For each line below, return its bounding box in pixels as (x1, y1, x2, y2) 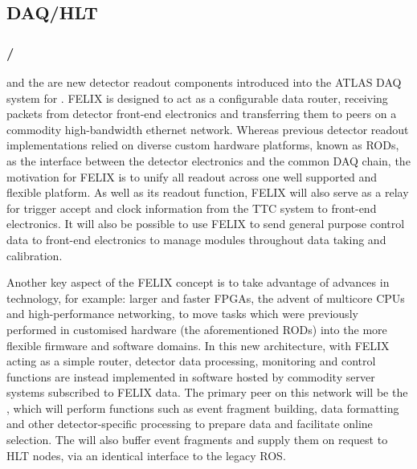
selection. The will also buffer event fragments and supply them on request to (6, 431, 388, 448)
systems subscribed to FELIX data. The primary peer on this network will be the (6, 384, 408, 401)
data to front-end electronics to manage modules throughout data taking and (6, 230, 386, 247)
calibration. (6, 247, 63, 263)
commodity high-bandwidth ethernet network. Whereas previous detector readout (6, 120, 409, 137)
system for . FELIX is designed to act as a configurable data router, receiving (6, 89, 388, 106)
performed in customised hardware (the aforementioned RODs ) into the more (6, 320, 387, 337)
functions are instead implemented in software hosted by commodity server (6, 368, 375, 385)
